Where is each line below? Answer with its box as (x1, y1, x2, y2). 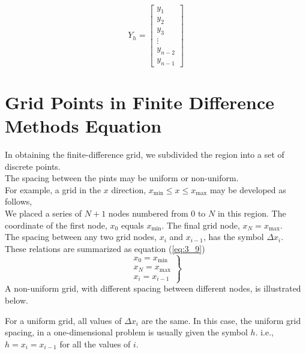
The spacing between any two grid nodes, (5, 230, 157, 243)
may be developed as (209, 183, 286, 196)
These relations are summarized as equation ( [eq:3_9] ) (5, 242, 205, 254)
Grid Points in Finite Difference (5, 89, 274, 114)
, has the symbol (203, 230, 264, 243)
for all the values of (59, 337, 131, 350)
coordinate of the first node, (5, 218, 107, 231)
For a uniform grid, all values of (5, 314, 122, 326)
